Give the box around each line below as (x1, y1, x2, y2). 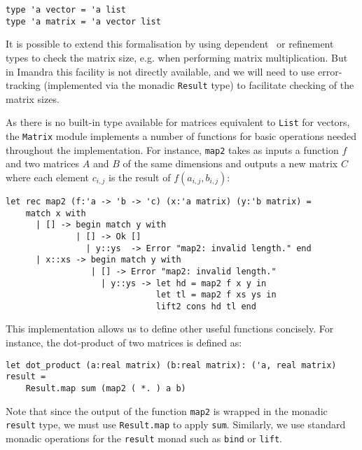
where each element (6, 169, 89, 184)
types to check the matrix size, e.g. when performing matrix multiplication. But (6, 50, 348, 64)
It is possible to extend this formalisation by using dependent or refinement (6, 36, 334, 51)
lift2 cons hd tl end (155, 301, 256, 311)
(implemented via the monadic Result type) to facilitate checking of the (43, 78, 354, 92)
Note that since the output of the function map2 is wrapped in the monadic (6, 403, 328, 418)
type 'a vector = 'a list (6, 5, 126, 15)
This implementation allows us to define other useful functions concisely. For (6, 321, 334, 336)
